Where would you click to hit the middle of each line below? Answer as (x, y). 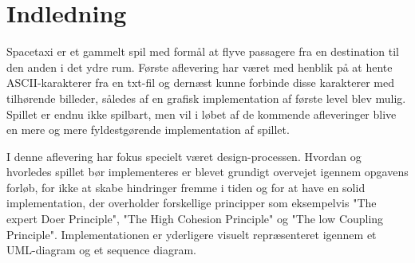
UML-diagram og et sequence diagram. (101, 250)
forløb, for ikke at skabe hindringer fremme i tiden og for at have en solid (186, 187)
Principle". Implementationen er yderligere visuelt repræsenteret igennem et (192, 234)
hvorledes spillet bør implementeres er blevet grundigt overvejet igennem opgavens (207, 172)
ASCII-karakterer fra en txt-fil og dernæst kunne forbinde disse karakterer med (200, 82)
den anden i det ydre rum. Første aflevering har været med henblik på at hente (200, 67)
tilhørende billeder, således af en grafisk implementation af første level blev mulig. (206, 98)
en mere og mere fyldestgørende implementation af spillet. (148, 130)
